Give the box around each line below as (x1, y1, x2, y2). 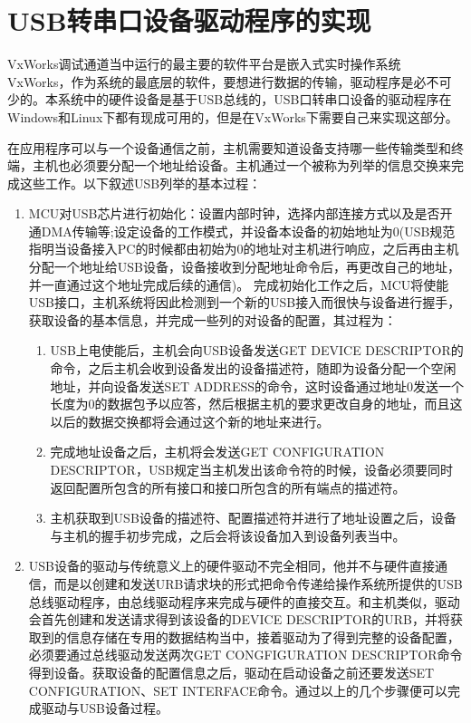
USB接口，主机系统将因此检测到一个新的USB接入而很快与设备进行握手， (28, 293, 461, 312)
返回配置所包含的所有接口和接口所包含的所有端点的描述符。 (50, 477, 406, 496)
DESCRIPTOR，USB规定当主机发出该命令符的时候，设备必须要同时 (50, 460, 454, 478)
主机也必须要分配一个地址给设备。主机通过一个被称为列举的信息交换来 (32, 156, 451, 175)
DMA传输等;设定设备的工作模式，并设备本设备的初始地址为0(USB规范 (41, 221, 456, 240)
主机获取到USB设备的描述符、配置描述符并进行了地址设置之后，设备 (50, 508, 457, 527)
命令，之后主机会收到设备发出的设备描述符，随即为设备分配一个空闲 (50, 359, 457, 378)
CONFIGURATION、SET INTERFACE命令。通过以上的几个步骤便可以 (28, 680, 448, 699)
